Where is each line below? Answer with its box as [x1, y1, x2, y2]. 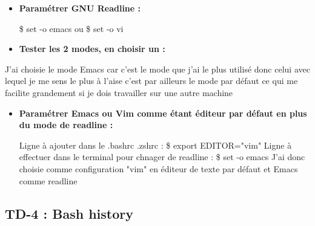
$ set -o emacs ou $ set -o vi [19, 22, 124, 34]
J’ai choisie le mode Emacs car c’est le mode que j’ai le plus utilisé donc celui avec [5, 62, 310, 75]
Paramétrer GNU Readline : [19, 2, 141, 14]
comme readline [19, 174, 78, 187]
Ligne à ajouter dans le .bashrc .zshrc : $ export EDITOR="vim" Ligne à [19, 138, 292, 151]
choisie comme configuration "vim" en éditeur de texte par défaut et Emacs [19, 162, 298, 175]
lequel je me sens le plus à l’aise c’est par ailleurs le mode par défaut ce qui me [5, 74, 298, 87]
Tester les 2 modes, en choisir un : [19, 42, 165, 55]
